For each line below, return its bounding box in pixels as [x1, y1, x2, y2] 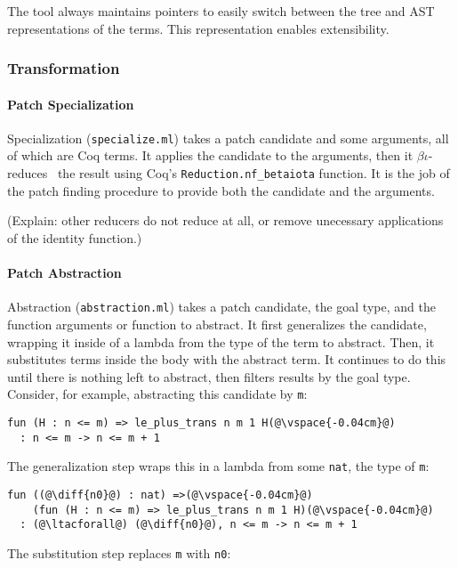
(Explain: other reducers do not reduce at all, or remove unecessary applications [7, 211, 444, 230]
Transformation [7, 57, 120, 79]
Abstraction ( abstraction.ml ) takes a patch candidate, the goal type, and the [7, 297, 436, 316]
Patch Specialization [7, 94, 134, 113]
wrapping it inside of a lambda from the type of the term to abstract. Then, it [7, 332, 435, 351]
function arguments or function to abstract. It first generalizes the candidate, [7, 314, 427, 333]
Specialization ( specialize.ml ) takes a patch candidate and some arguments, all [7, 128, 449, 147]
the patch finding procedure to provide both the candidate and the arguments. [7, 181, 435, 199]
